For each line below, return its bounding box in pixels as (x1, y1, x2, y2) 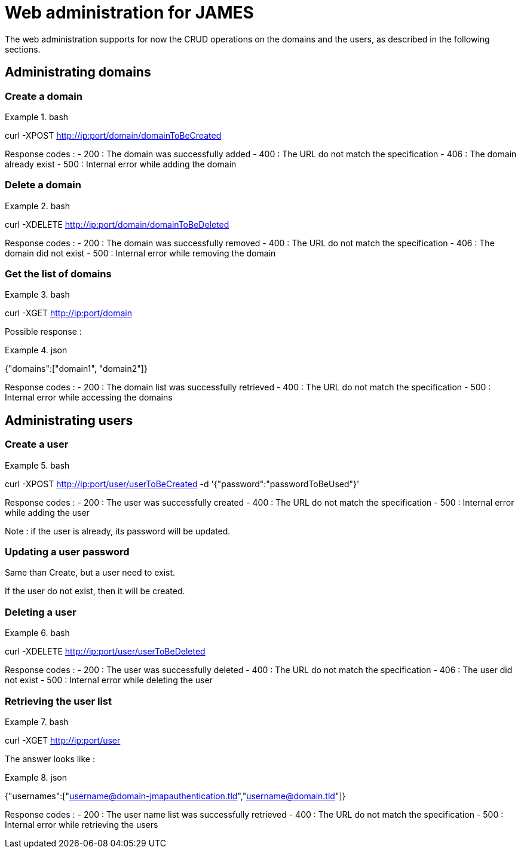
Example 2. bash (5, 200, 70, 211)
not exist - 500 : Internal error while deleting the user (5, 675, 213, 686)
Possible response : (5, 326, 82, 337)
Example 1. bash (5, 111, 69, 122)
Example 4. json (5, 345, 68, 356)
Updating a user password (5, 546, 130, 558)
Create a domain (5, 90, 82, 102)
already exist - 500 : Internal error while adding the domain (5, 158, 237, 169)
